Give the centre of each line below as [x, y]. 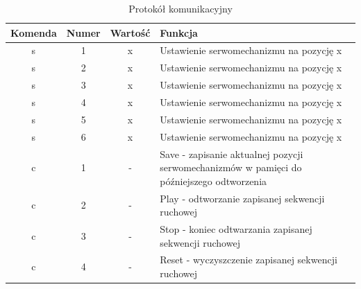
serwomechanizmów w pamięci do [231, 167]
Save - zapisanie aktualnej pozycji [232, 154]
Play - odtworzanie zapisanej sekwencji [242, 198]
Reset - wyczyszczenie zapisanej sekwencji [249, 260]
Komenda [34, 32]
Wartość [130, 32]
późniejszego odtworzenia [213, 181]
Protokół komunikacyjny [180, 8]
